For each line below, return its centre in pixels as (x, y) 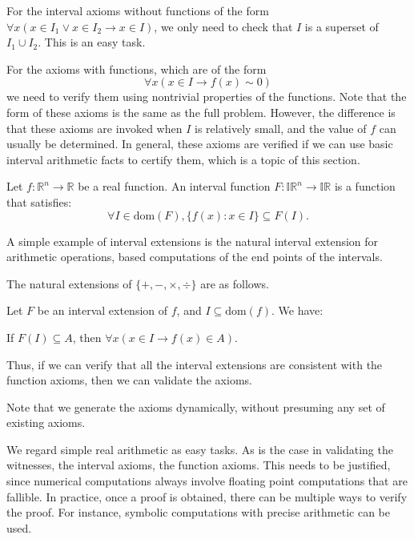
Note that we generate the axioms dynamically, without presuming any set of (196, 406)
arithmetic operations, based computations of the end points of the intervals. (195, 257)
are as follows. (235, 283)
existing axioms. (46, 422)
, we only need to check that (223, 26)
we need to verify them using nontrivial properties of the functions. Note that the (207, 97)
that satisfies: (39, 201)
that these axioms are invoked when (94, 128)
